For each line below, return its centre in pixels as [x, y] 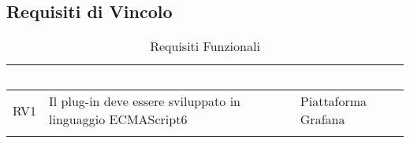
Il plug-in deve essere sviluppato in [145, 101]
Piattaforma [334, 101]
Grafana [322, 119]
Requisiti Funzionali [205, 46]
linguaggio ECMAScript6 [118, 119]
